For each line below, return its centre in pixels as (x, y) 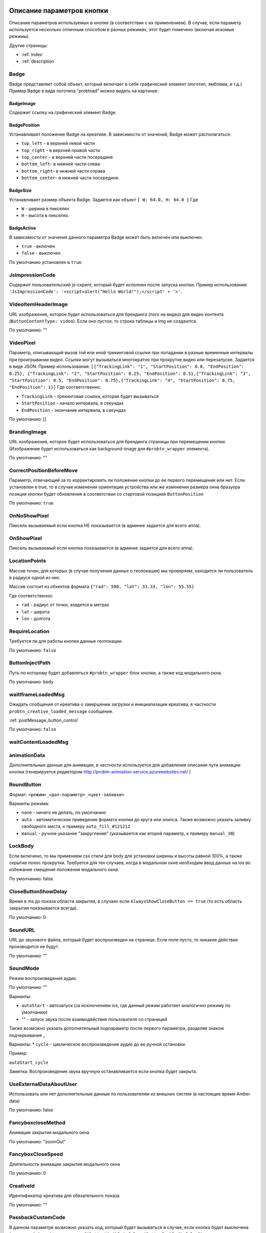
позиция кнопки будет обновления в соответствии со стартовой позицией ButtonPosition (106, 494)
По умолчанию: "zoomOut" (37, 1141)
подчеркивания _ (27, 1035)
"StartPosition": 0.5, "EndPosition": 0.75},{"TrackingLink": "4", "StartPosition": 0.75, (122, 381)
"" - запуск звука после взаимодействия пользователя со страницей (94, 1019)
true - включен (38, 246)
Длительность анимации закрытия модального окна (65, 1164)
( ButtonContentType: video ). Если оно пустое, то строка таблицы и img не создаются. (103, 321)
